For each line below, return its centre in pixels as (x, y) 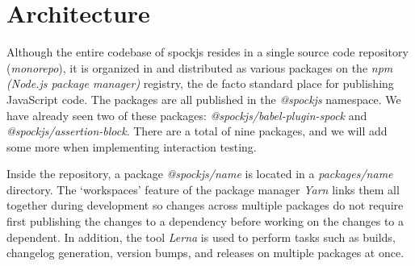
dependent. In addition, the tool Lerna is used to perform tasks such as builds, (201, 237)
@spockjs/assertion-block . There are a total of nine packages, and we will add (197, 131)
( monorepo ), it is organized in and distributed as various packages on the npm (200, 67)
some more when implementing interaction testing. (132, 146)
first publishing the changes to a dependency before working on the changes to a (205, 221)
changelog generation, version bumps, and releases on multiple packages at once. (205, 253)
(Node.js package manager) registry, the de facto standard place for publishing (200, 83)
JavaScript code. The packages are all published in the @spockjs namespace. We (204, 99)
